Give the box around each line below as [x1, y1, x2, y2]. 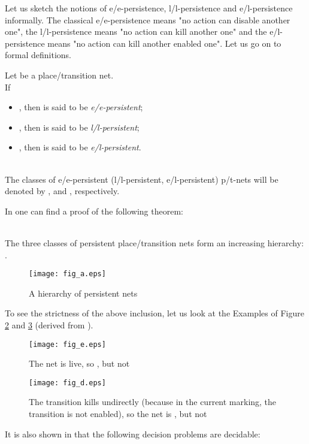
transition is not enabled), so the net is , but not [29, 407, 207, 420]
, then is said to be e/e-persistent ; [19, 101, 143, 113]
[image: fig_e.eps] [29, 340, 106, 349]
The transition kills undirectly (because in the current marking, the [29, 395, 277, 408]
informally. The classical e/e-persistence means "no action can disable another [5, 13, 290, 26]
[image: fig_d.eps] [29, 378, 106, 387]
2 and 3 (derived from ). [5, 318, 93, 331]
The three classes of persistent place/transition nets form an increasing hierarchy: [5, 236, 304, 249]
